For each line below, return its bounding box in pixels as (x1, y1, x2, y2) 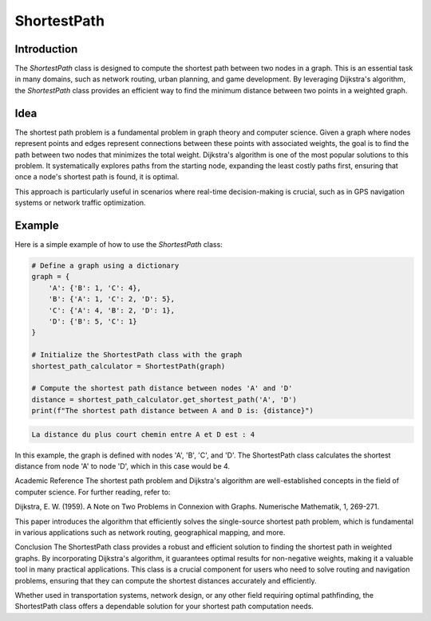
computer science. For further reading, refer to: (14, 487, 171, 497)
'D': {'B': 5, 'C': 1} (48, 316, 137, 326)
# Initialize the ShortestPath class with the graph (31, 351, 243, 360)
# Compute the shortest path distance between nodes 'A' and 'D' (31, 383, 293, 393)
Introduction (14, 42, 78, 56)
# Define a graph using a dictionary (31, 261, 180, 270)
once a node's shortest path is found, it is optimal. (14, 172, 180, 182)
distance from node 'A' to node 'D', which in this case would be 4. (14, 462, 231, 471)
